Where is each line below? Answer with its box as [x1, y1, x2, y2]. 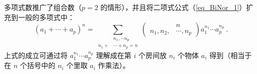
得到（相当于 [209, 49, 252, 60]
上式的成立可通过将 [4, 49, 68, 60]
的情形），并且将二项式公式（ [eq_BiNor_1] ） [100, 2, 246, 12]
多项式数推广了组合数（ [4, 2, 82, 12]
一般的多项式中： [18, 11, 75, 22]
